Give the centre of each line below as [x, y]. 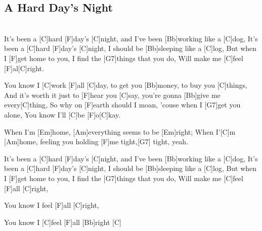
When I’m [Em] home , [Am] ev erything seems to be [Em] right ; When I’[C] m [120, 131]
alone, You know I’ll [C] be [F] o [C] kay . [62, 114]
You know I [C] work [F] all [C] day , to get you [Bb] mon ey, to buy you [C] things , [126, 85]
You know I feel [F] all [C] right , [52, 205]
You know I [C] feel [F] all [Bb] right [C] [63, 222]
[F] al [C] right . [24, 68]
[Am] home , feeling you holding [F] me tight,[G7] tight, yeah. [96, 141]
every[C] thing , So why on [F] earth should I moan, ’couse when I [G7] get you [122, 105]
